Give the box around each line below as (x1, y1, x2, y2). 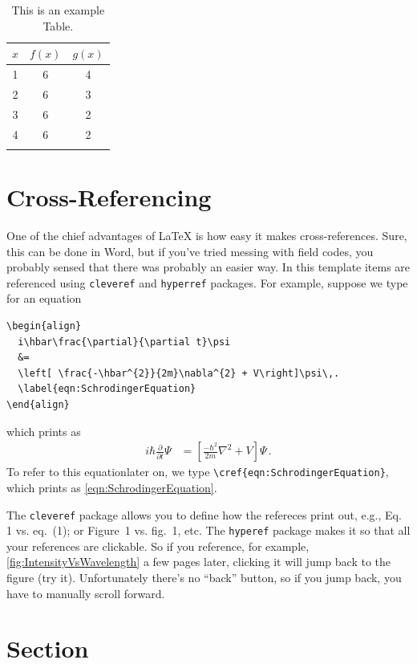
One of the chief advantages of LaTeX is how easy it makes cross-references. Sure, (6, 227, 407, 244)
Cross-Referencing (6, 181, 212, 214)
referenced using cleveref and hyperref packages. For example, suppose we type (6, 274, 408, 291)
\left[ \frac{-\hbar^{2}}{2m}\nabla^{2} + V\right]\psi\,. (18, 367, 340, 379)
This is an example (11, 2, 105, 18)
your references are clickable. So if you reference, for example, (6, 537, 310, 554)
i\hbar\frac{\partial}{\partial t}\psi (18, 336, 231, 348)
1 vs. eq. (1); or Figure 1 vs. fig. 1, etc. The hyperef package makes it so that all (6, 522, 411, 539)
